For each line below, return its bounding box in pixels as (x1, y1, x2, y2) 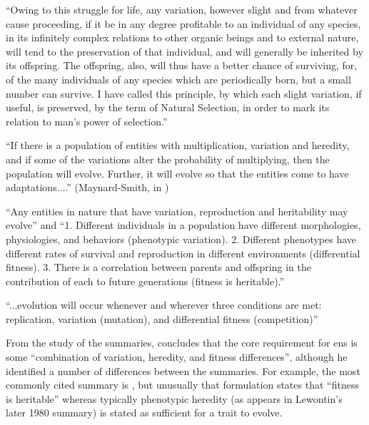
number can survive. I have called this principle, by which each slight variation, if (6, 86, 362, 101)
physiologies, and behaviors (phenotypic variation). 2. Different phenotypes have (6, 231, 357, 246)
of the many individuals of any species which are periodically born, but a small (6, 71, 351, 86)
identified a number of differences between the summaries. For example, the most (6, 363, 360, 378)
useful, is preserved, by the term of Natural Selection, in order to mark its (6, 100, 330, 115)
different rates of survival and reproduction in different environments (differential (6, 245, 360, 260)
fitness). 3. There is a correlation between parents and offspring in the (6, 260, 311, 275)
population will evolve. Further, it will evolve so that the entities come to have (6, 165, 349, 180)
